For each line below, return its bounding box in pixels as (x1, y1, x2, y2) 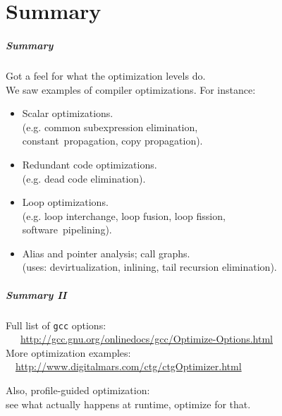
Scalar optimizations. (22, 106, 114, 121)
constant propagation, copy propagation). (22, 133, 203, 148)
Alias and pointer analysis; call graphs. (22, 245, 190, 260)
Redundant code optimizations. (22, 157, 157, 171)
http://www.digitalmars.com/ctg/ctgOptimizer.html (16, 359, 242, 374)
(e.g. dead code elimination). (22, 171, 146, 185)
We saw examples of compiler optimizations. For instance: (6, 82, 256, 97)
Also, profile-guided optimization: (6, 383, 150, 398)
